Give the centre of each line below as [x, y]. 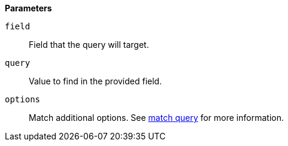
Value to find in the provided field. [96, 81]
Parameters [28, 8]
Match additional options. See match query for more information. [156, 118]
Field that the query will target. [89, 45]
